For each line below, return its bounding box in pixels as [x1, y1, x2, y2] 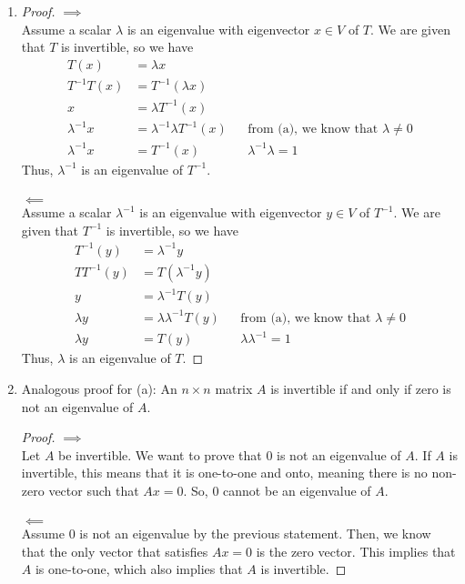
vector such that [48, 481, 139, 500]
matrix [215, 379, 253, 398]
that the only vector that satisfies [21, 541, 208, 560]
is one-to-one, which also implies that [35, 559, 243, 579]
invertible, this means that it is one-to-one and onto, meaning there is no [21, 463, 428, 482]
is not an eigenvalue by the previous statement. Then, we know [79, 524, 431, 543]
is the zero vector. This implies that [256, 541, 456, 560]
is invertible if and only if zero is [270, 379, 451, 398]
